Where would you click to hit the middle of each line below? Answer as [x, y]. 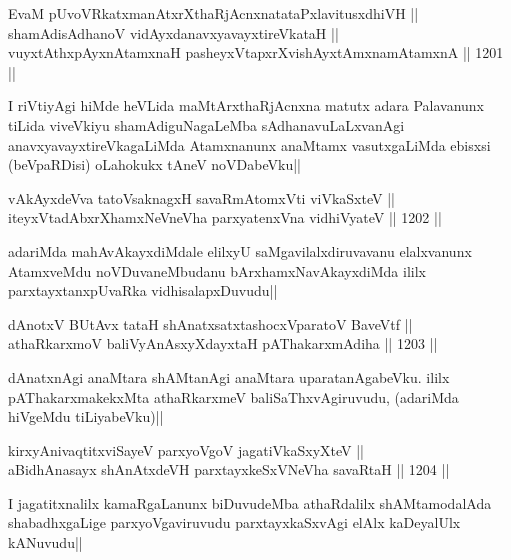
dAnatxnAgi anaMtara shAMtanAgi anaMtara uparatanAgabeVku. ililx [229, 376]
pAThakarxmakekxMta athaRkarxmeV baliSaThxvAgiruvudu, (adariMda [233, 396]
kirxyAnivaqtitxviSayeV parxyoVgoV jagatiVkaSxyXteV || [186, 449]
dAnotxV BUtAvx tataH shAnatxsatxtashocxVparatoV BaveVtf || [210, 323]
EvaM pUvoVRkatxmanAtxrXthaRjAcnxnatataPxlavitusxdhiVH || [213, 13]
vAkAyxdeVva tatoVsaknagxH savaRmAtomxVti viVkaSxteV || [201, 197]
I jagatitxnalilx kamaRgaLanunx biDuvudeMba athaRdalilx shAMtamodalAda [250, 502]
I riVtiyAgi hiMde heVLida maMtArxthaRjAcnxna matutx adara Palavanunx [246, 105]
